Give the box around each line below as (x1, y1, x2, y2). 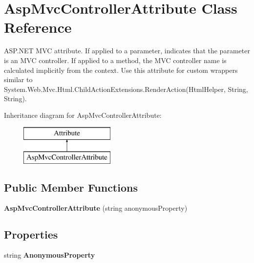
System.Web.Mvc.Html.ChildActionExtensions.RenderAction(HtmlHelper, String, (4, 84, 248, 94)
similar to (4, 74, 33, 85)
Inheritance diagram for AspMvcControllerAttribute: (4, 110, 162, 120)
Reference (4, 17, 72, 37)
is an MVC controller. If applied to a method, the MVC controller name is (4, 55, 227, 65)
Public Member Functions (4, 180, 138, 195)
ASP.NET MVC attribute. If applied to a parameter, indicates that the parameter (4, 45, 250, 56)
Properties (4, 226, 58, 241)
